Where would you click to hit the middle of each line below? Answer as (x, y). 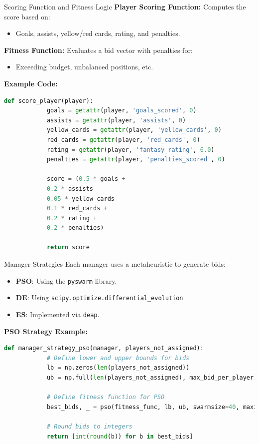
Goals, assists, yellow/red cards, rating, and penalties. (98, 33)
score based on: (27, 16)
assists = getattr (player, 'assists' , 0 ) (116, 120)
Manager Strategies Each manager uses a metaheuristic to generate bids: (115, 264)
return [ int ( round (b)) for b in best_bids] (120, 436)
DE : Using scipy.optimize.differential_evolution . (100, 297)
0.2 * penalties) (75, 228)
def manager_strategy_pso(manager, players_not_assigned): (104, 348)
